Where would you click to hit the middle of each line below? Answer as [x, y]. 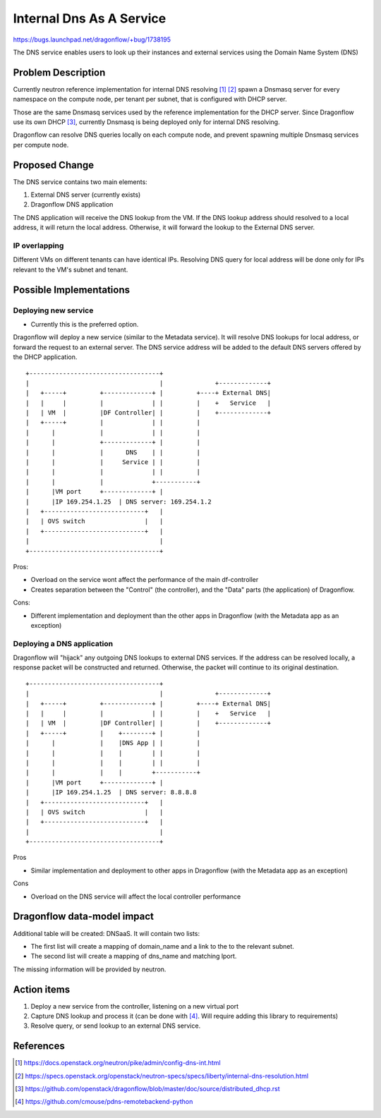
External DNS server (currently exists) [86, 195]
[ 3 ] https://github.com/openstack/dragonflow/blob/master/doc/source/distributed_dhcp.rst [147, 1089]
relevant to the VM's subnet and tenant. [71, 269]
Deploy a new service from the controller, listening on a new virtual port [135, 1006]
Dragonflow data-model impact [84, 917]
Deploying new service [53, 310]
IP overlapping [38, 245]
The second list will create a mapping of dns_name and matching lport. [134, 956]
